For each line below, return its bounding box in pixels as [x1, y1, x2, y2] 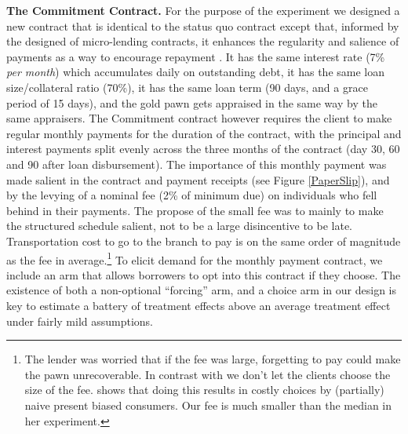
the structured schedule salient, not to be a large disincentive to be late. [6, 217, 353, 234]
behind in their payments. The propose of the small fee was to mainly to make [6, 202, 384, 218]
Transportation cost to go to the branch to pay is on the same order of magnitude [6, 232, 401, 249]
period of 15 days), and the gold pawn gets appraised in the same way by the [6, 94, 377, 111]
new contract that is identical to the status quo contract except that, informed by [6, 17, 399, 34]
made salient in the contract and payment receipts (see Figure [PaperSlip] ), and [6, 171, 390, 188]
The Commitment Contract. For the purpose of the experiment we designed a [6, 2, 400, 18]
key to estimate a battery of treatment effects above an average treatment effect [6, 297, 391, 313]
